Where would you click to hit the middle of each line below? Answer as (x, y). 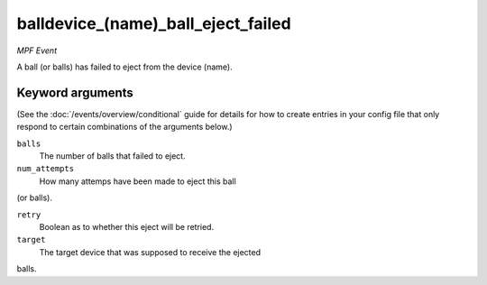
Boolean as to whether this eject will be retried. (127, 226)
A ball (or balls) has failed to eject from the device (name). (125, 67)
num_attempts (46, 169)
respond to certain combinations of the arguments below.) (125, 127)
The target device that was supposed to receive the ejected (150, 252)
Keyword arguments (75, 92)
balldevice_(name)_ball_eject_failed (154, 23)
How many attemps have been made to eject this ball (138, 181)
